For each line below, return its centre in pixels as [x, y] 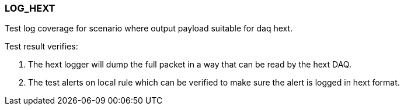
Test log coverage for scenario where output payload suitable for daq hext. [149, 29]
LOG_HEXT [30, 8]
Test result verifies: [41, 47]
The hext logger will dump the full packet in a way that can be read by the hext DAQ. [190, 65]
